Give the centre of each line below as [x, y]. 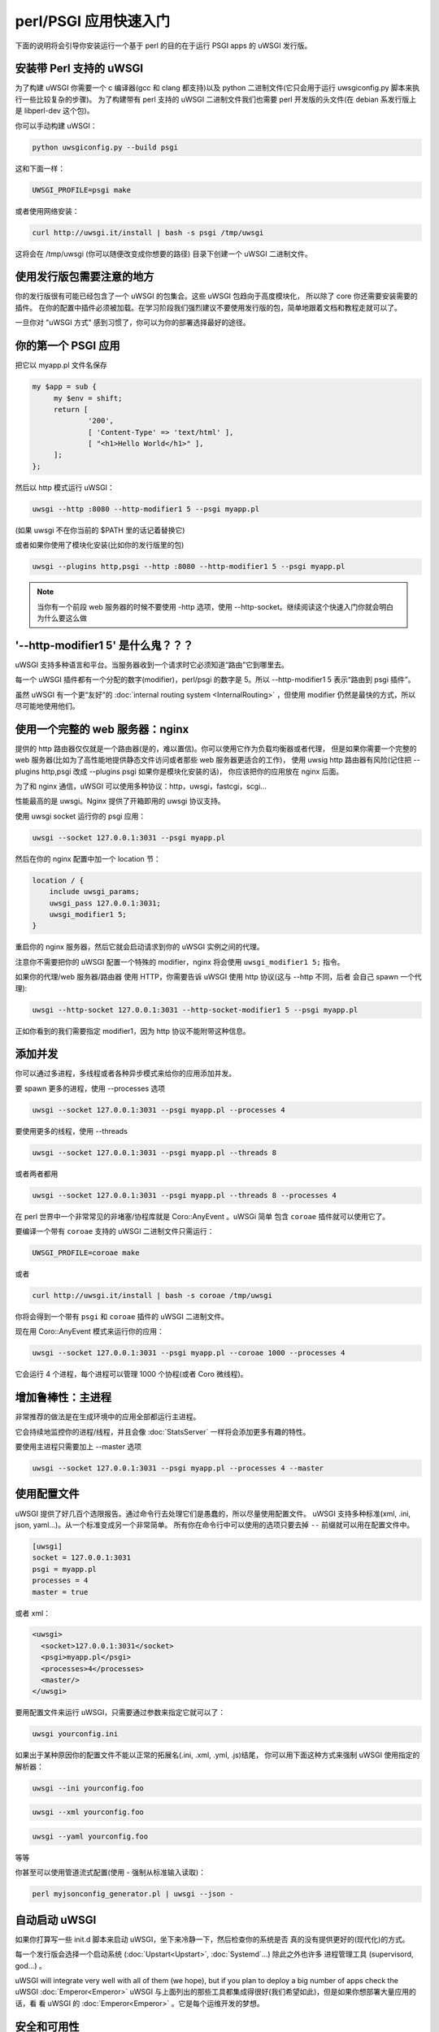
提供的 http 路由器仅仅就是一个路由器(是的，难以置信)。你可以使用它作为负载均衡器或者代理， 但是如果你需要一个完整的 [216, 749]
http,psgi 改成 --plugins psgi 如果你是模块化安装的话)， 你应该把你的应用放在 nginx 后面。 [192, 771]
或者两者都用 [37, 1174]
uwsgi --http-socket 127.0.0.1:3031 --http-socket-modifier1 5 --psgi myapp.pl [195, 1009]
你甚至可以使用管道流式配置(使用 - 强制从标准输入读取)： [111, 1873]
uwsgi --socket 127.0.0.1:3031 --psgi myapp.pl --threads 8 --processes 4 [185, 1195]
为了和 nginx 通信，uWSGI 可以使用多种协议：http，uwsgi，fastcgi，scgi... [141, 786]
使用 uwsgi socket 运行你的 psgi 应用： [80, 816]
